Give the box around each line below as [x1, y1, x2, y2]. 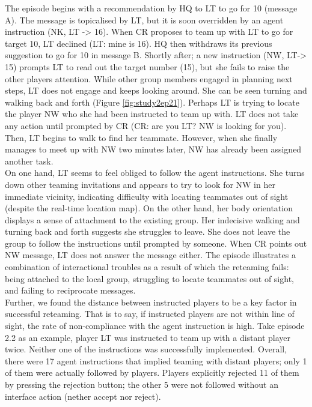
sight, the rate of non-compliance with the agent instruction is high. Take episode [5, 319, 305, 332]
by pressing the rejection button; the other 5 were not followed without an [5, 378, 278, 390]
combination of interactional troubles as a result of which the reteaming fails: [5, 261, 289, 273]
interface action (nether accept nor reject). [5, 390, 161, 402]
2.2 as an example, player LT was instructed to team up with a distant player [5, 331, 291, 343]
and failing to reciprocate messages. [5, 284, 136, 297]
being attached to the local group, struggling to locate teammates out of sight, [5, 272, 294, 285]
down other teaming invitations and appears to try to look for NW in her [5, 178, 275, 190]
